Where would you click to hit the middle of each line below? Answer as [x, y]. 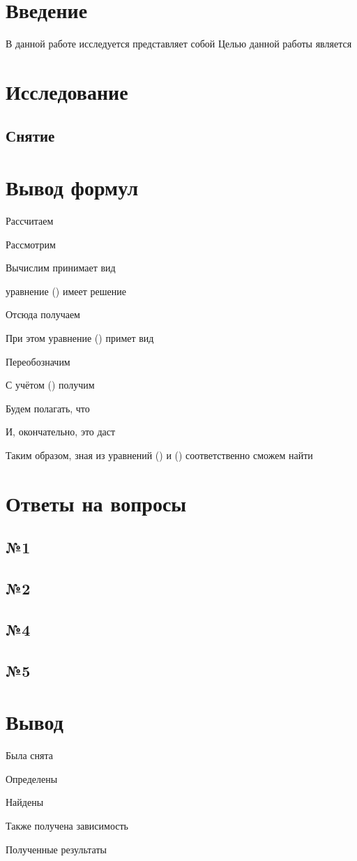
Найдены [25, 802]
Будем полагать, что [48, 408]
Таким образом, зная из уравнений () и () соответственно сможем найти [159, 455]
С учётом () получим [50, 385]
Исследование [67, 91]
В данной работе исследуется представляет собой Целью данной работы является [179, 44]
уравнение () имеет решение [66, 291]
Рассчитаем [30, 220]
